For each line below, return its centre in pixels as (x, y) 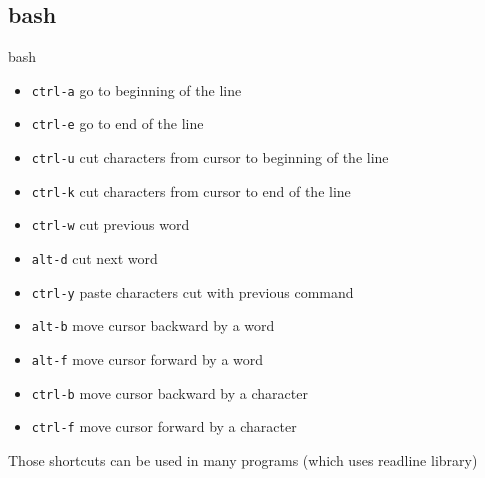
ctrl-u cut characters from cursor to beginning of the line (210, 157)
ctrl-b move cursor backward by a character (169, 392)
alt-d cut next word (94, 258)
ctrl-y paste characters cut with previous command (192, 291)
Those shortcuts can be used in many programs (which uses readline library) (243, 460)
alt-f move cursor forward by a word (147, 359)
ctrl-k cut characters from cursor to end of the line (191, 190)
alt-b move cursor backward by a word (153, 325)
